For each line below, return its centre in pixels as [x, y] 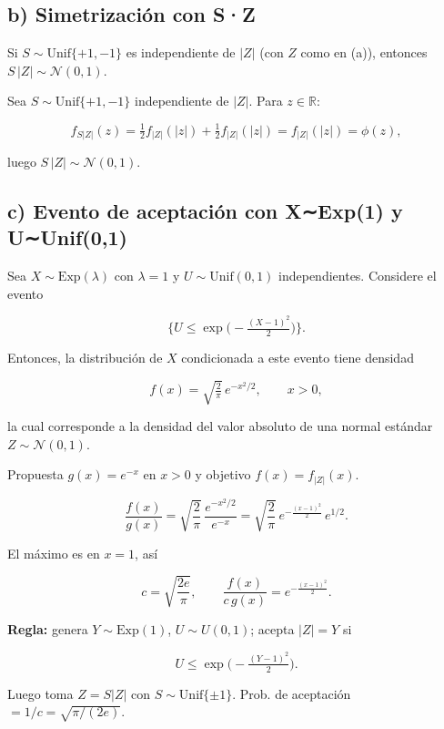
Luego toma [40, 693]
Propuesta [35, 474]
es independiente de [181, 52]
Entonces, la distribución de [85, 358]
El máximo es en [54, 553]
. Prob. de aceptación [292, 693]
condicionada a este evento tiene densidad [298, 358]
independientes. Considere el [358, 276]
